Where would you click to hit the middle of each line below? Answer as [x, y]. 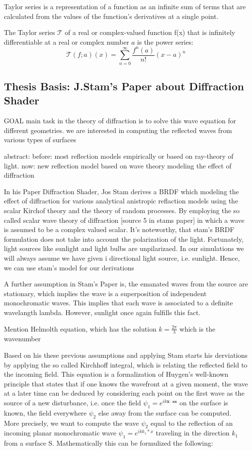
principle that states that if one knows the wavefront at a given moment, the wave [126, 383]
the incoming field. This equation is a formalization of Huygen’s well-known [116, 374]
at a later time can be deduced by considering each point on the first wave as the [124, 393]
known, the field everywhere [45, 412]
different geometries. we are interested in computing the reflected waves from [118, 130]
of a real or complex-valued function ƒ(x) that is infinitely [150, 32]
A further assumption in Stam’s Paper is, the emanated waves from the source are [126, 284]
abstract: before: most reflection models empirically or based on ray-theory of [119, 156]
